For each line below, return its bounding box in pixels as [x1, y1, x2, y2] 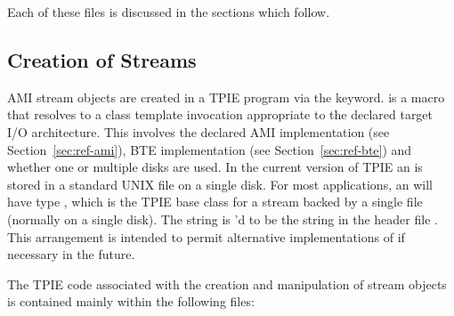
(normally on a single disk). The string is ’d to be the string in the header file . [7, 209, 438, 228]
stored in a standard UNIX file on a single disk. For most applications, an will [7, 174, 433, 193]
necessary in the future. [7, 245, 135, 263]
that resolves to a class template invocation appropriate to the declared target [7, 105, 434, 124]
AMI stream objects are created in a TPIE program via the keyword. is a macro [7, 87, 445, 106]
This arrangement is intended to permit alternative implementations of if [7, 227, 405, 246]
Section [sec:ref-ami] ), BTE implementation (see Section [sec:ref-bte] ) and [7, 140, 412, 158]
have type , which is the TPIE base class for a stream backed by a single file [7, 192, 423, 211]
